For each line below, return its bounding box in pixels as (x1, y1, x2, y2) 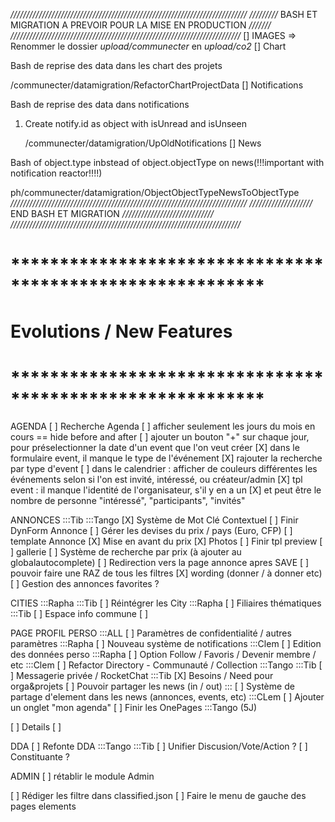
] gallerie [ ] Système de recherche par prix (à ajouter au (10, 546, 242, 558)
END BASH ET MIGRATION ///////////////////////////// (10, 208, 215, 219)
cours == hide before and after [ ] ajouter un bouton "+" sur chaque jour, (10, 431, 310, 443)
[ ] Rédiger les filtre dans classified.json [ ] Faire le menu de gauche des (10, 790, 307, 802)
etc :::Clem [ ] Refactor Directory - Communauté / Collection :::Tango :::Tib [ (10, 659, 323, 671)
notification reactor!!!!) (10, 167, 103, 179)
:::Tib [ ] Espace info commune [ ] (10, 608, 149, 620)
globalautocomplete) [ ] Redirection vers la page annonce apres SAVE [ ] (10, 557, 310, 569)
